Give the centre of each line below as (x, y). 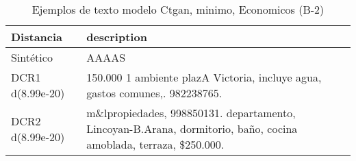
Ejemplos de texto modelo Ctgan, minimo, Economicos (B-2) (178, 9)
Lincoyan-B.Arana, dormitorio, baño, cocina (192, 128)
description (117, 37)
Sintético (32, 57)
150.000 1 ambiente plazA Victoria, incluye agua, (204, 77)
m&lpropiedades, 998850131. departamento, (191, 113)
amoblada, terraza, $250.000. (155, 144)
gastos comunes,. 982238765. (154, 93)
